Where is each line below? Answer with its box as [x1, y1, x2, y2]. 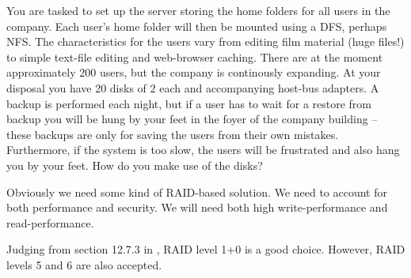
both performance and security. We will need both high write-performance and [6, 199, 388, 216]
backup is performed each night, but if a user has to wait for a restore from [6, 95, 372, 111]
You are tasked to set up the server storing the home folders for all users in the [6, 2, 390, 18]
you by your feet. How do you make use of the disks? [6, 156, 263, 173]
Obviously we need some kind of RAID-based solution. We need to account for [6, 183, 387, 200]
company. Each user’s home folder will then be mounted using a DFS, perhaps [6, 17, 387, 34]
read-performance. [6, 214, 94, 231]
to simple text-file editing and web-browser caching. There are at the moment [6, 48, 383, 65]
